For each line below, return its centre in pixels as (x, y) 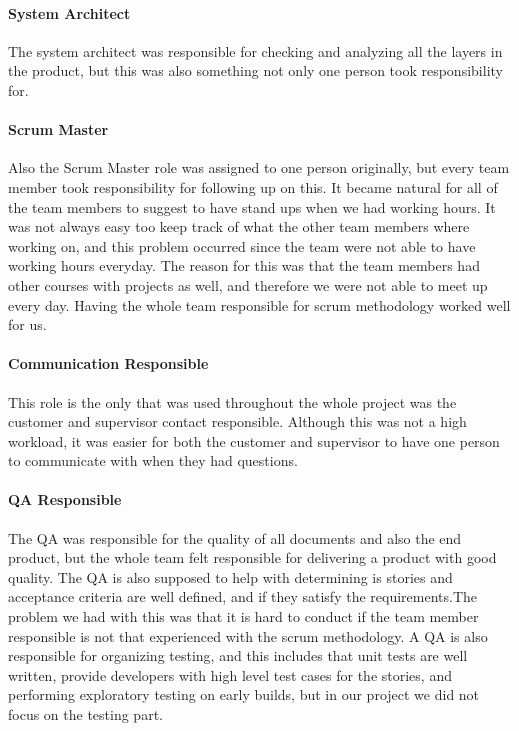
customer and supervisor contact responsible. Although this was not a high (237, 421)
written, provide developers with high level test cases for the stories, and (230, 674)
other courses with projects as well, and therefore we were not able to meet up (248, 284)
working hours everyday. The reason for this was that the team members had (244, 265)
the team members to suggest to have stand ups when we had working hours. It (252, 206)
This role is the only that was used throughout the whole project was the (232, 401)
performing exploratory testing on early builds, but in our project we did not (244, 694)
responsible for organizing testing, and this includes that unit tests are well (238, 655)
